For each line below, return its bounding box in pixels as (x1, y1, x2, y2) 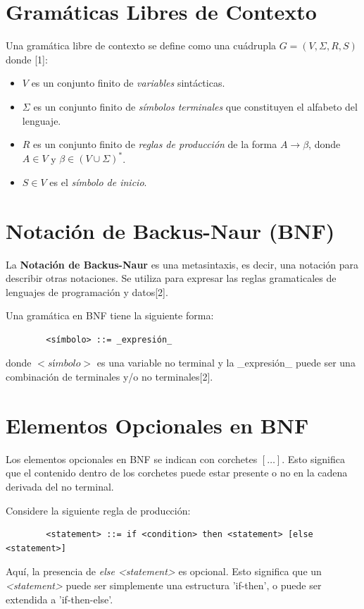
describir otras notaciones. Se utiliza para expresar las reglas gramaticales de (6, 271, 337, 285)
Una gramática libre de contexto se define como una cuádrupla (6, 38, 277, 53)
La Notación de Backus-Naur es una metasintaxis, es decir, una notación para (6, 257, 359, 271)
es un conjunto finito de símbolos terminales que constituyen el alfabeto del (33, 99, 358, 113)
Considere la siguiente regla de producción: (6, 503, 191, 517)
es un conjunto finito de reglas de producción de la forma (33, 137, 277, 152)
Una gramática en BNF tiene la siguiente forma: (6, 308, 214, 323)
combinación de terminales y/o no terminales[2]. (6, 369, 213, 384)
